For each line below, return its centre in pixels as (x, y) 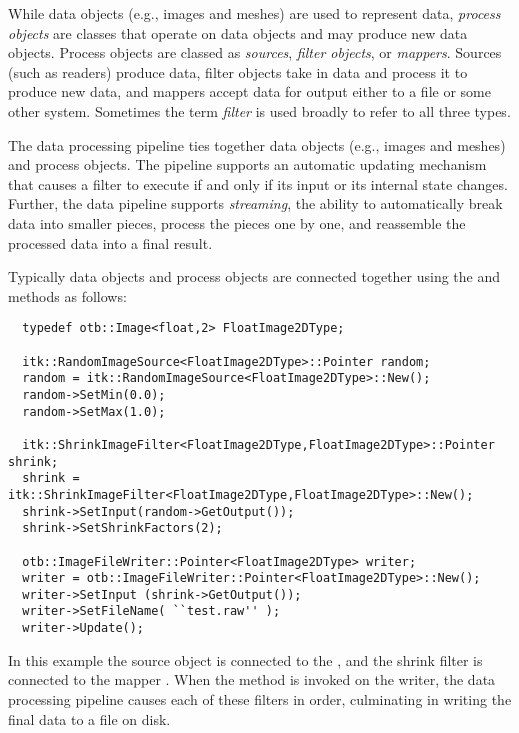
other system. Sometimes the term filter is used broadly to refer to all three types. (259, 110)
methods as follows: (67, 295)
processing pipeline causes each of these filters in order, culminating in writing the (260, 698)
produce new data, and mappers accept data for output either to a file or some (249, 91)
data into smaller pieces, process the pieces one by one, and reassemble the (237, 222)
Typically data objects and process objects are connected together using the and (254, 276)
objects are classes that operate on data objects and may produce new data (238, 32)
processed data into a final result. (110, 242)
